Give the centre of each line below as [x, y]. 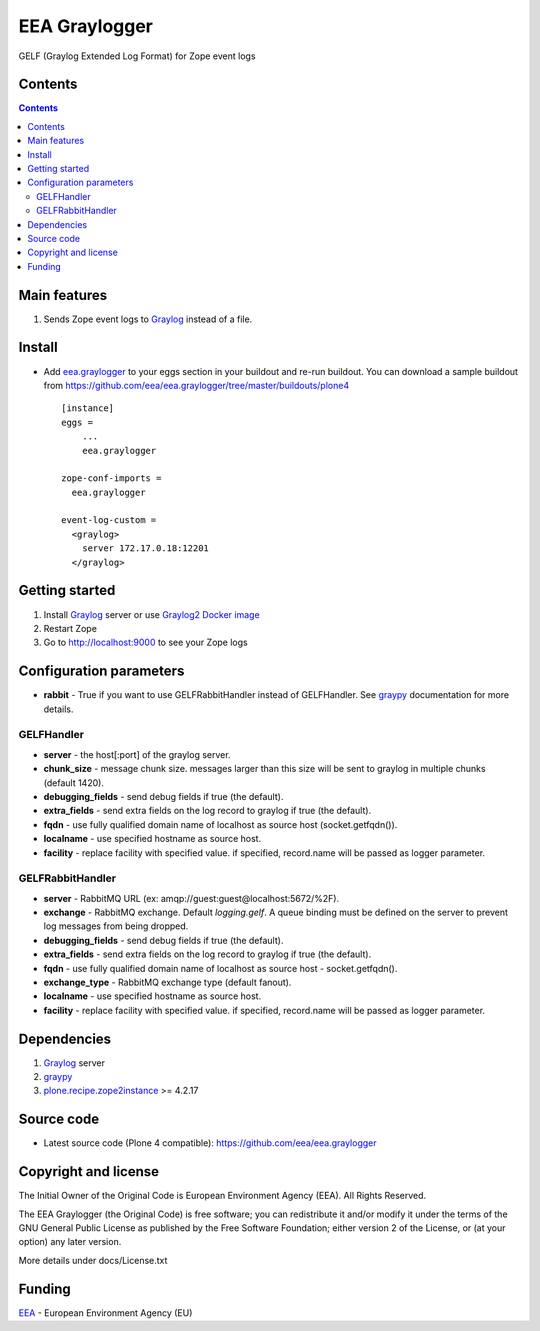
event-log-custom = [109, 520]
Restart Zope [70, 628]
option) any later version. [70, 1242]
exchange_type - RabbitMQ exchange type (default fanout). [167, 982]
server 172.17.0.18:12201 [145, 548]
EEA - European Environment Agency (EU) [105, 1312]
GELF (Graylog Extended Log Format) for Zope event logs [137, 56]
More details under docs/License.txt [93, 1260]
